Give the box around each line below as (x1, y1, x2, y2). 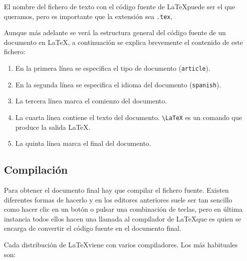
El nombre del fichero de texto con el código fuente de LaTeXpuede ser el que (4, 1, 235, 11)
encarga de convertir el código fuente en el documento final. (4, 223, 181, 233)
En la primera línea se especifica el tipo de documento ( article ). (15, 63, 211, 73)
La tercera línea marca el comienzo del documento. (15, 96, 167, 106)
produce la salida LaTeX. (15, 121, 90, 132)
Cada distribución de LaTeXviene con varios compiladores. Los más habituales (4, 239, 238, 249)
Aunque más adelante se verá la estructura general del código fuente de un (4, 27, 226, 38)
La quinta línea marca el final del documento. (15, 138, 151, 148)
